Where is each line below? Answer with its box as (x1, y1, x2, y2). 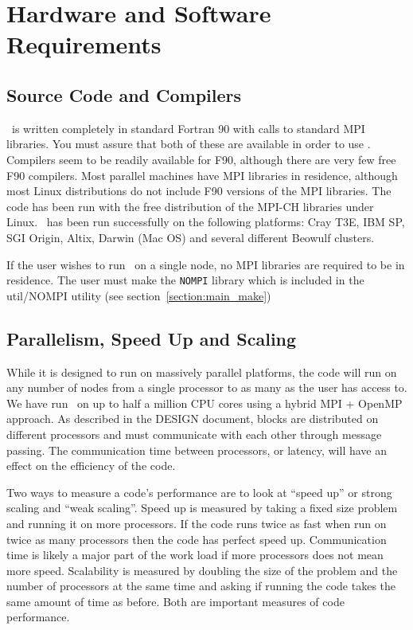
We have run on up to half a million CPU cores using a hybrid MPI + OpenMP (6, 394, 403, 411)
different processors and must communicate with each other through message (6, 425, 382, 442)
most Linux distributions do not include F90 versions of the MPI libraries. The (6, 182, 392, 199)
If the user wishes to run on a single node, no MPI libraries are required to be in (6, 256, 405, 272)
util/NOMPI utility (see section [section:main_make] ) (6, 287, 271, 303)
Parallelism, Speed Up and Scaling (6, 326, 297, 350)
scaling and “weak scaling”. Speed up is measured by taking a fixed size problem (6, 499, 398, 516)
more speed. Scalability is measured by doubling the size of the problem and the (6, 562, 398, 578)
